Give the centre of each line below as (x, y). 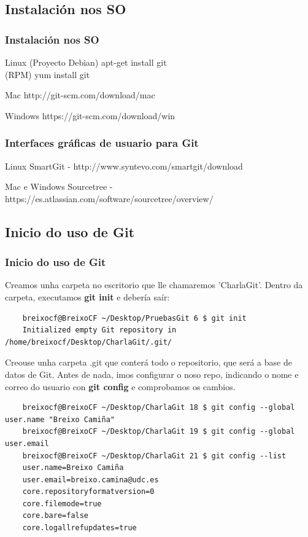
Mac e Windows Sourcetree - (59, 186)
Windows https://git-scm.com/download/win (90, 115)
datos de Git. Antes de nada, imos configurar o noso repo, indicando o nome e (152, 374)
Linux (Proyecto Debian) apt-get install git (86, 62)
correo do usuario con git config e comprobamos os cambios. (120, 386)
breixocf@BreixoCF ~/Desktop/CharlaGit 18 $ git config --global (159, 408)
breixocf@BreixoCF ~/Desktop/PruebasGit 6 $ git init (134, 318)
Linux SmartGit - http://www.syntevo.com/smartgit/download (124, 166)
